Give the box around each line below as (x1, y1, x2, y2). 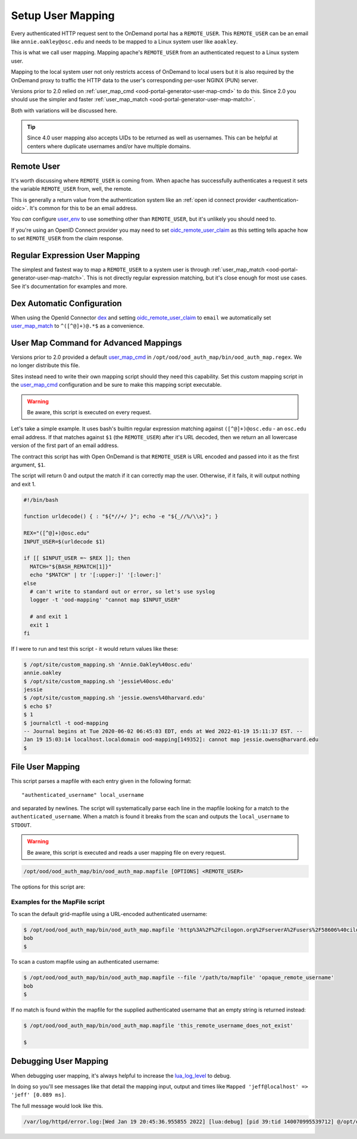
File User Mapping (11, 762, 80, 772)
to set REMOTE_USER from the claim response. (11, 235, 124, 242)
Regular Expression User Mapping (11, 250, 140, 260)
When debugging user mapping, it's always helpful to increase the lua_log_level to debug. (11, 1072, 231, 1079)
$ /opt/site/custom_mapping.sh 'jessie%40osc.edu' (23, 678, 175, 685)
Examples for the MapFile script (11, 898, 105, 906)
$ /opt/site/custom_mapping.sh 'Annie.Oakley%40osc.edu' (23, 661, 193, 668)
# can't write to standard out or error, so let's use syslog (30, 588, 215, 595)
